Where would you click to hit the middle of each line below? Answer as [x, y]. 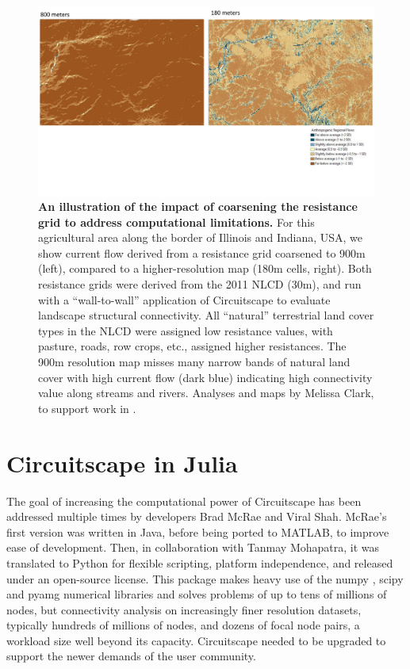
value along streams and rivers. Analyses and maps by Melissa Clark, [206, 393]
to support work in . [87, 408]
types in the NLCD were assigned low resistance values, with [186, 330]
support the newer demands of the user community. [131, 656]
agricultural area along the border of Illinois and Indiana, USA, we [201, 237]
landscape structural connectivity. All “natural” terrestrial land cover [206, 315]
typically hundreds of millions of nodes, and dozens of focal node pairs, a [183, 625]
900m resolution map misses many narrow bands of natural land [194, 362]
